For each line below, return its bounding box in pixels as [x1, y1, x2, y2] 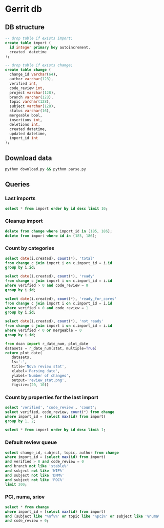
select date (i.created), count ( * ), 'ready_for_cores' [5, 296, 117, 301]
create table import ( [5, 40, 51, 45]
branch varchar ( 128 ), [9, 94, 54, 100]
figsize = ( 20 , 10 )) [11, 382, 49, 387]
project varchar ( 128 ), [9, 90, 56, 95]
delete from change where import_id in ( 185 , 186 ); [5, 229, 112, 233]
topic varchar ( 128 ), [9, 99, 51, 104]
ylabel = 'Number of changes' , [11, 373, 71, 378]
